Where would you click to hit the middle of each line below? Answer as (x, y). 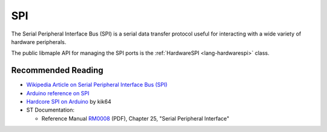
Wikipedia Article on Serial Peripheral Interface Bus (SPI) (97, 85)
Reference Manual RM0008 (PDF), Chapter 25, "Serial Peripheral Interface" (135, 118)
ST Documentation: (51, 110)
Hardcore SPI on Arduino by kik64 (69, 102)
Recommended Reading (57, 70)
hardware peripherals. (39, 42)
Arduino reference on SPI (58, 93)
